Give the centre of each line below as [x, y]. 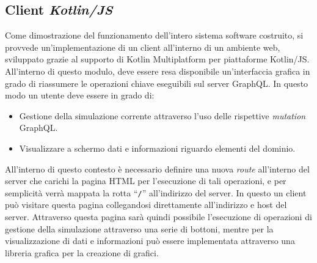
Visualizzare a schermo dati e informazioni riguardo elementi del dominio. [157, 148]
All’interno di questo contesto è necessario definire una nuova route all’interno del [157, 169]
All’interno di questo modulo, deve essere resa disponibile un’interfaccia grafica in [158, 71]
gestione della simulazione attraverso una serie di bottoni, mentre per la [139, 228]
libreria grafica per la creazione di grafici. [82, 252]
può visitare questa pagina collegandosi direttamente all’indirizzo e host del [146, 205]
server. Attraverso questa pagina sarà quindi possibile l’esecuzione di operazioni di [158, 216]
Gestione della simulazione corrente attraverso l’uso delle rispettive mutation [162, 115]
